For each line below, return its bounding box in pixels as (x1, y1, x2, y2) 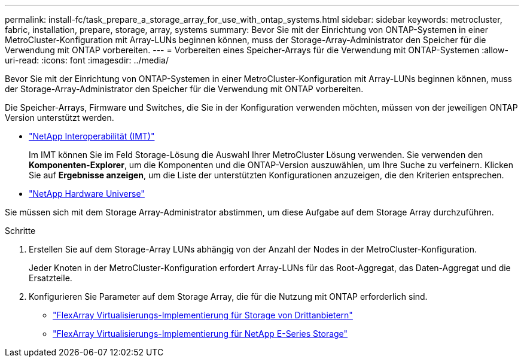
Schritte (5, 226, 36, 236)
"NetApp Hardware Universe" (29, 188, 145, 199)
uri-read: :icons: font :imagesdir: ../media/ (5, 55, 169, 65)
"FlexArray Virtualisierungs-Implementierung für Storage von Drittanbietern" (53, 310, 353, 320)
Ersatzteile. (29, 273, 72, 283)
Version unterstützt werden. (5, 112, 114, 123)
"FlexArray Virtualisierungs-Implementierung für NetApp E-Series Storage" (53, 328, 348, 339)
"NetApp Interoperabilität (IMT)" (29, 131, 155, 141)
